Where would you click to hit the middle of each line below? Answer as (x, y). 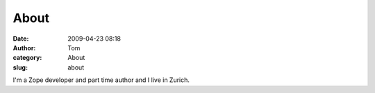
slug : (20, 67)
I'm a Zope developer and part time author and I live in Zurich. (101, 80)
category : (27, 58)
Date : (21, 39)
